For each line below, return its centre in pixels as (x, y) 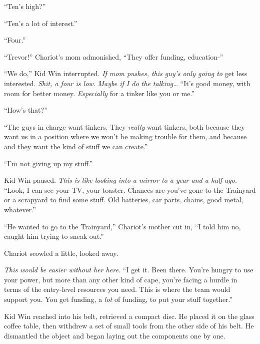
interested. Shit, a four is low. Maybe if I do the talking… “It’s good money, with (127, 83)
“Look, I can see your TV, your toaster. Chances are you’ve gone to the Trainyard (130, 190)
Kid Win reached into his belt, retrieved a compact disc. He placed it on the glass (129, 316)
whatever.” (20, 209)
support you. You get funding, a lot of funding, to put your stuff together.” (118, 299)
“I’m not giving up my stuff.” (48, 163)
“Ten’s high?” (25, 6)
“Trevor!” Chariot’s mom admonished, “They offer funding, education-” (114, 56)
